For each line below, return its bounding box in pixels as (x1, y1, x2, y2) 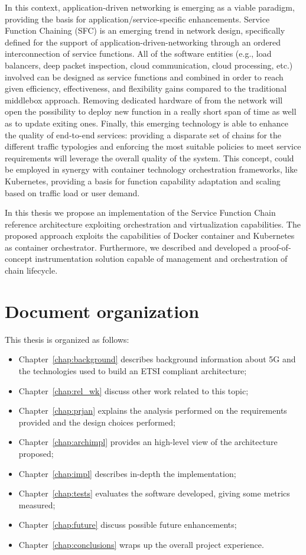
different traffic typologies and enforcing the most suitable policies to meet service (5, 140, 301, 152)
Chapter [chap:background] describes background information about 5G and (18, 353, 296, 365)
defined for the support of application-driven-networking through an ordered (5, 35, 281, 48)
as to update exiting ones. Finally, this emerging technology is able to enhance (5, 116, 289, 129)
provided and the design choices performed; (18, 416, 175, 428)
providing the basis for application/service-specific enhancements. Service (5, 12, 270, 25)
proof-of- (260, 241, 291, 253)
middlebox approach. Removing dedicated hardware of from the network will (5, 93, 283, 106)
